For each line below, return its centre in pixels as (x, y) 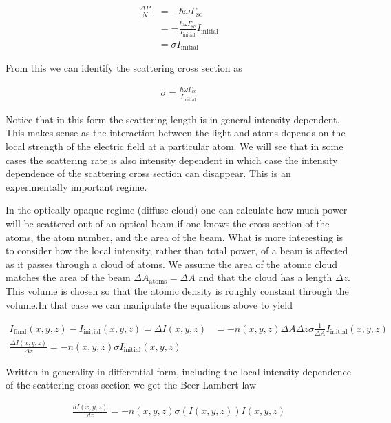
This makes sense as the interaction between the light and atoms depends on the (176, 133)
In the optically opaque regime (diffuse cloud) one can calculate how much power (177, 210)
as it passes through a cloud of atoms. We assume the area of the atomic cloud (172, 264)
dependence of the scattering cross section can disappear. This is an (148, 173)
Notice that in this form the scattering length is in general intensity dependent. (173, 119)
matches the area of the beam (68, 277)
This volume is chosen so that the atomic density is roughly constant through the (177, 291)
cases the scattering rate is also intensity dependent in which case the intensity (172, 159)
